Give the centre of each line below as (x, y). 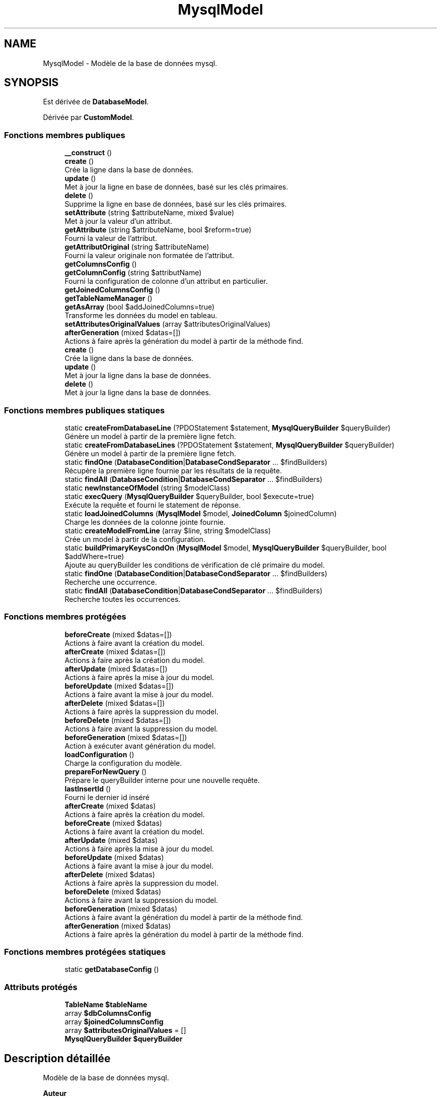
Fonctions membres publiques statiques (85, 410)
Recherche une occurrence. (111, 582)
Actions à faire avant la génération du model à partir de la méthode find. (184, 917)
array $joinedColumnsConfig (114, 1022)
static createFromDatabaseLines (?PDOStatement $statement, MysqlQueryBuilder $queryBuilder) (230, 445)
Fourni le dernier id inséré (107, 797)
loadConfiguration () (99, 754)
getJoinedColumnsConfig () (113, 290)
